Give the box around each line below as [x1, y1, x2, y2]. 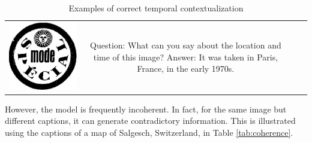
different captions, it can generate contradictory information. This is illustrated [5, 114, 296, 127]
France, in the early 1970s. [137, 62, 235, 75]
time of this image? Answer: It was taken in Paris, [93, 50, 278, 63]
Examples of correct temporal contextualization [68, 2, 244, 14]
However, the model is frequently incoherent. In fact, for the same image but [5, 102, 287, 115]
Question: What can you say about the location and [90, 39, 281, 51]
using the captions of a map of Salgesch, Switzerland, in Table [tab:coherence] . [5, 126, 293, 138]
